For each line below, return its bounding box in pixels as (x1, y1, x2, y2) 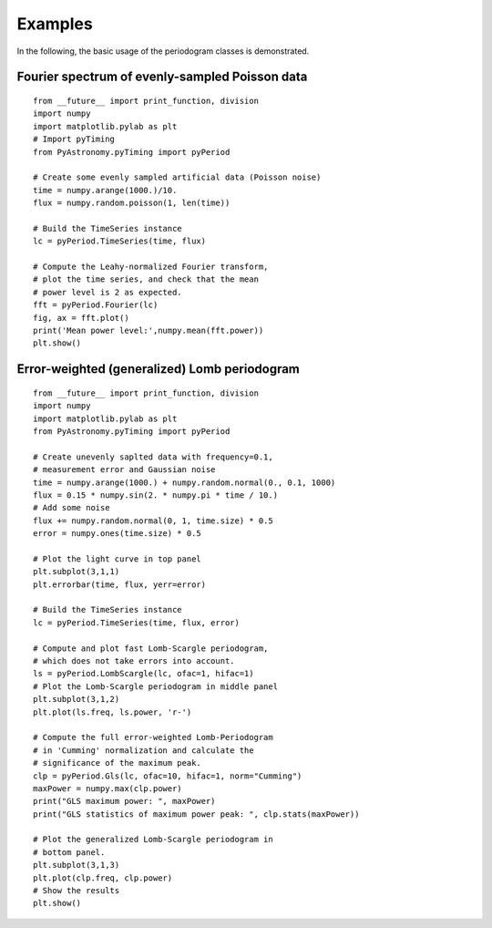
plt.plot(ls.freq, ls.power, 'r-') (33, 706, 192, 717)
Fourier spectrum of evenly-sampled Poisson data (16, 69, 308, 85)
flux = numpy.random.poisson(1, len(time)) (33, 198, 231, 209)
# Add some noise (33, 502, 110, 513)
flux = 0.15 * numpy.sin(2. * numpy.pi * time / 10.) (33, 490, 278, 500)
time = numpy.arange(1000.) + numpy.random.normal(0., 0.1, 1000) (33, 477, 336, 488)
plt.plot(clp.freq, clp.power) (33, 872, 173, 883)
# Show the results (33, 885, 120, 896)
